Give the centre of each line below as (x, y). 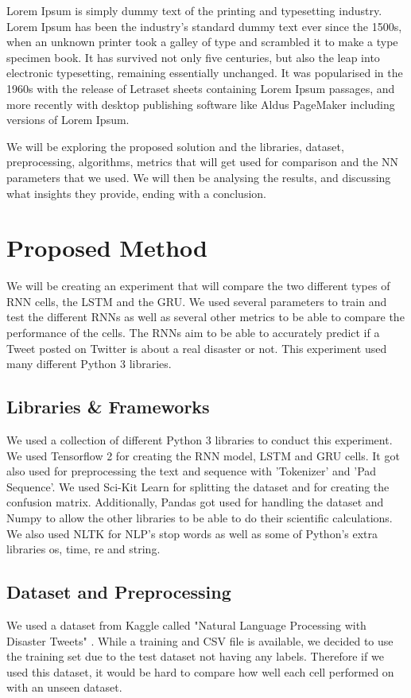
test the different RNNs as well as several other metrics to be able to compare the (205, 317)
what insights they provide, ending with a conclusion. (136, 193)
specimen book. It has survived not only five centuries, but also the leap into (193, 57)
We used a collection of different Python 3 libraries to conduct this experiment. (200, 440)
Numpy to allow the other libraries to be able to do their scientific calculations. (200, 517)
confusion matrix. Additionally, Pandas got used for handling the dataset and (195, 502)
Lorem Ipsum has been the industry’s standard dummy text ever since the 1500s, (204, 26)
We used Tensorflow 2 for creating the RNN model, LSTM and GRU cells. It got (203, 455)
